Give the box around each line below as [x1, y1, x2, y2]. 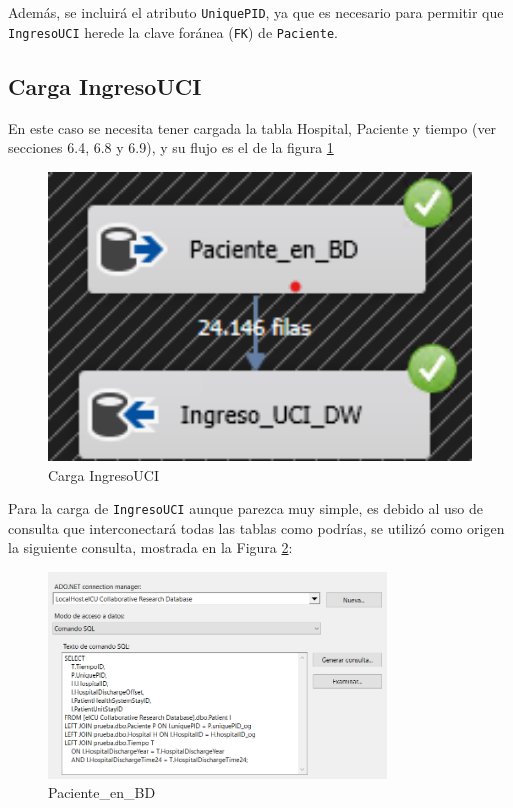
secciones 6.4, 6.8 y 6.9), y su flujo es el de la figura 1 [8, 137, 334, 158]
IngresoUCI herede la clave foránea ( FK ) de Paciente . [8, 21, 338, 42]
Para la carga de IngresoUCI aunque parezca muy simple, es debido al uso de [8, 498, 483, 519]
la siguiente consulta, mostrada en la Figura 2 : [8, 537, 293, 558]
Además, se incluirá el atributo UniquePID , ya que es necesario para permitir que [8, 2, 504, 22]
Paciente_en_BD [48, 782, 156, 803]
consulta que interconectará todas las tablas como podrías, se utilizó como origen [8, 517, 505, 538]
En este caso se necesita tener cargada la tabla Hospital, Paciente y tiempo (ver [8, 117, 497, 138]
